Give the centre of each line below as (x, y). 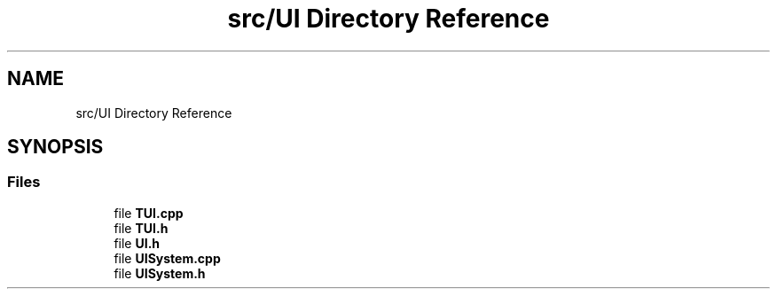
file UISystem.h (160, 273)
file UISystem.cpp (167, 258)
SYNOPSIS (55, 147)
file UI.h (137, 243)
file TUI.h (141, 228)
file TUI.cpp (149, 213)
